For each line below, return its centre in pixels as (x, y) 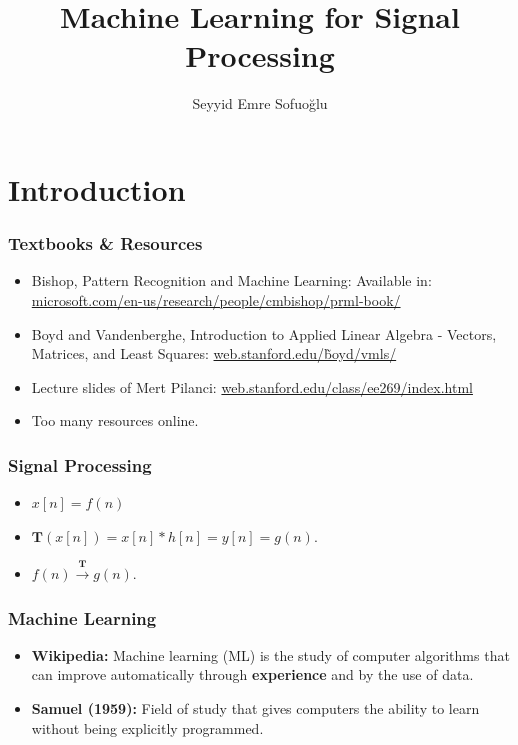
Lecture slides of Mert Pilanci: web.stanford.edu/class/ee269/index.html (252, 386)
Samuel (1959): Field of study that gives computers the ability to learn (255, 708)
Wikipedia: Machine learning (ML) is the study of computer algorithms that (270, 654)
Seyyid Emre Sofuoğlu (260, 103)
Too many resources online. (115, 420)
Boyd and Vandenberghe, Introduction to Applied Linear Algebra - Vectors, (264, 333)
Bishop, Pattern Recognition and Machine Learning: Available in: (231, 280)
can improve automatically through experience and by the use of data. (252, 674)
